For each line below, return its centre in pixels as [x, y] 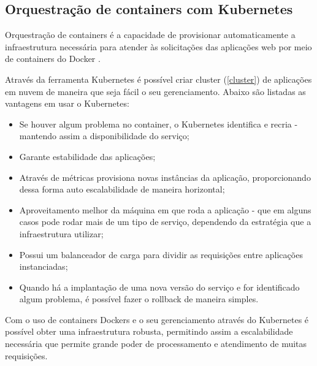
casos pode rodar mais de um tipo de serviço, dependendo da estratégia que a [165, 222]
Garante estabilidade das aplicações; [87, 156]
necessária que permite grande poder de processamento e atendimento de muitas [156, 344]
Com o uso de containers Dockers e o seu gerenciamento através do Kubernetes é [157, 319]
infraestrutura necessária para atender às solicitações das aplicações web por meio [158, 46]
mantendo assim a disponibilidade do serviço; [104, 136]
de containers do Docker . [53, 59]
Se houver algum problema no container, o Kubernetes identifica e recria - [158, 124]
